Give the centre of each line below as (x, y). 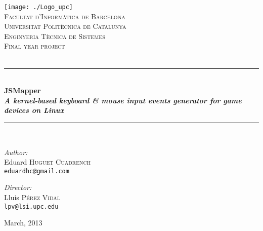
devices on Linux (34, 110)
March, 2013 (23, 223)
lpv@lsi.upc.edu (31, 206)
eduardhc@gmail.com (37, 171)
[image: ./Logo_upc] (39, 7)
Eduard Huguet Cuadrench (48, 162)
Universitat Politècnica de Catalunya (65, 26)
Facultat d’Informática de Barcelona (65, 16)
